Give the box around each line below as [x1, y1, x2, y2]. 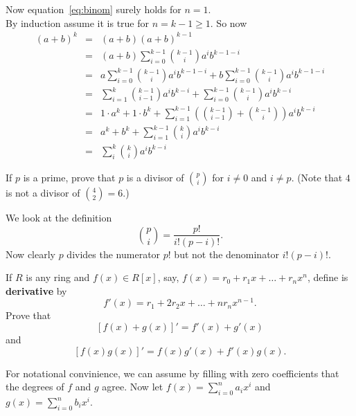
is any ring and [26, 270, 90, 284]
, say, [157, 270, 179, 284]
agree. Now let [102, 379, 163, 394]
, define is [307, 270, 348, 284]
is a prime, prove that [23, 170, 116, 184]
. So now [210, 15, 247, 30]
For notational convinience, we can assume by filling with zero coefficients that [6, 365, 339, 380]
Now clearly [6, 246, 55, 261]
